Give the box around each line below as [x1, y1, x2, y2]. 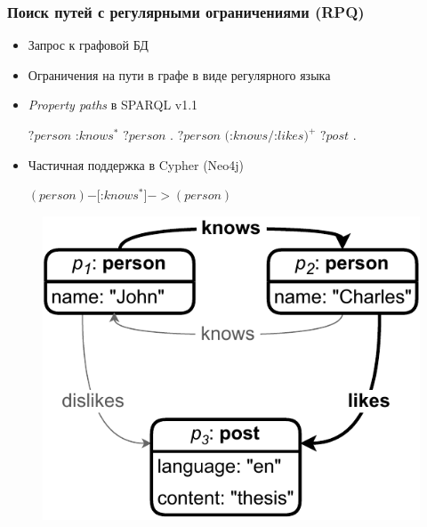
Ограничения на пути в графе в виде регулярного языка [28, 65, 331, 84]
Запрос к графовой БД [28, 36, 149, 54]
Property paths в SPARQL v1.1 [28, 95, 198, 114]
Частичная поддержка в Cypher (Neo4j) [28, 155, 245, 174]
